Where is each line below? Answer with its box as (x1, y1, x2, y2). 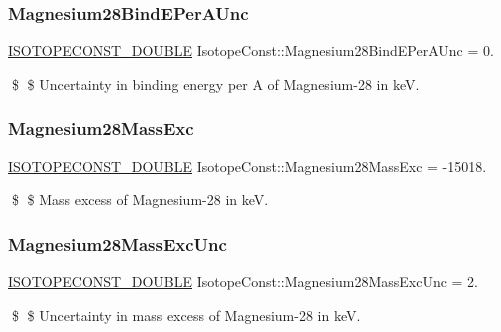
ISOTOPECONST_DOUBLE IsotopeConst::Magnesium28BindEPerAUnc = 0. (8, 40, 494, 61)
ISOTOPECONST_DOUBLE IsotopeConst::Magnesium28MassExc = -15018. (8, 155, 487, 176)
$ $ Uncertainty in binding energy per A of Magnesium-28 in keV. (11, 73, 420, 94)
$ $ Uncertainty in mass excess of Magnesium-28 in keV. (11, 304, 361, 325)
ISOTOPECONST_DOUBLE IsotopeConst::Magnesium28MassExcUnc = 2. (8, 271, 479, 292)
